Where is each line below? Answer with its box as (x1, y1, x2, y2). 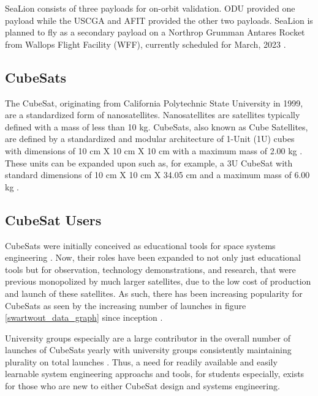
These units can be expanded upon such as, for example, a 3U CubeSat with (5, 156, 293, 169)
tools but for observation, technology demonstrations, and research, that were (5, 263, 296, 275)
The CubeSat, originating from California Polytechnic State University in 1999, (5, 96, 303, 109)
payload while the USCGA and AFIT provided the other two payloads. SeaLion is (5, 13, 313, 26)
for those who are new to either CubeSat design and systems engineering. (5, 379, 280, 392)
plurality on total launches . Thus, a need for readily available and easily (5, 355, 278, 368)
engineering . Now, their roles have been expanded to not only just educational (5, 251, 301, 264)
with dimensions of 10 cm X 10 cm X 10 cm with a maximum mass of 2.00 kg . (5, 144, 303, 157)
